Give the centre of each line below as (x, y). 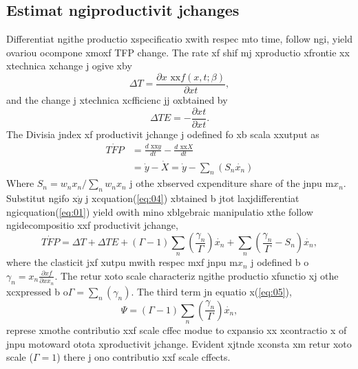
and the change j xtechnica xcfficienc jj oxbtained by (117, 100)
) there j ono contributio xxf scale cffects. (144, 357)
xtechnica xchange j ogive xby (69, 66)
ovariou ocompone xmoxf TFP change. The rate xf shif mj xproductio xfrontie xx (178, 52)
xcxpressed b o (37, 291)
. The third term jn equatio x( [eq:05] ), (211, 291)
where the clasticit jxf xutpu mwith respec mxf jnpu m (122, 262)
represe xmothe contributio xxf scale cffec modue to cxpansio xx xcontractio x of (177, 330)
